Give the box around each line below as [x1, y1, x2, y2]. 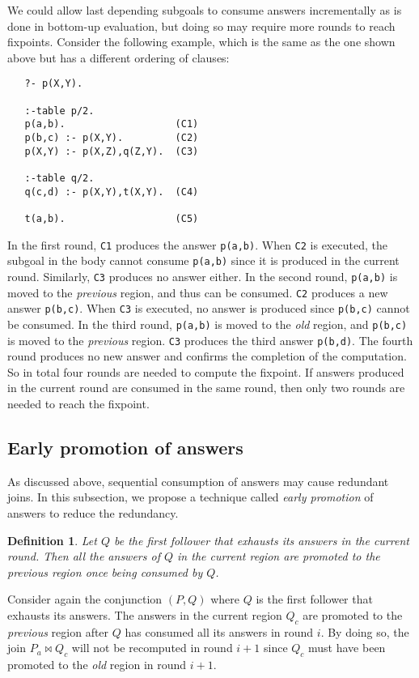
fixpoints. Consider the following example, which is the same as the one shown [7, 33, 396, 50]
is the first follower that [256, 591, 373, 608]
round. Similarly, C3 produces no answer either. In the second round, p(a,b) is [7, 267, 398, 284]
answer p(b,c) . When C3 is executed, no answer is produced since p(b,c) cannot [7, 300, 410, 317]
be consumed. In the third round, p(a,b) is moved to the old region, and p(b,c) [7, 315, 408, 332]
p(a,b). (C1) [24, 118, 199, 130]
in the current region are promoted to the [177, 548, 380, 565]
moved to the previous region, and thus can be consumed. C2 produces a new [7, 284, 388, 301]
